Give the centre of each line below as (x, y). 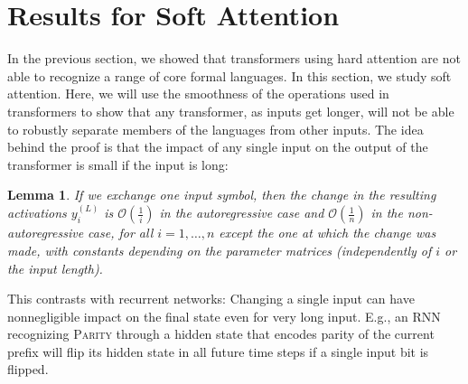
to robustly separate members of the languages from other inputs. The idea (215, 129)
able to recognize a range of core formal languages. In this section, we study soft (229, 75)
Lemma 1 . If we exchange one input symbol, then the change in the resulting (222, 195)
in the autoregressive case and (242, 213)
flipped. (28, 369)
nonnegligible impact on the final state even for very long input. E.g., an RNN (224, 316)
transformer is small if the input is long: (118, 164)
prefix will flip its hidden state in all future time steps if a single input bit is (218, 351)
